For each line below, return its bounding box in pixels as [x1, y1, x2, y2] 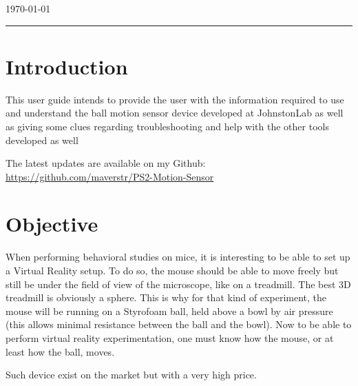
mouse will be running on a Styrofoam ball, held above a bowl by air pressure [6, 303, 333, 318]
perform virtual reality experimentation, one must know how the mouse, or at [6, 330, 334, 345]
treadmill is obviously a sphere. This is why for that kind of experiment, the [6, 290, 327, 305]
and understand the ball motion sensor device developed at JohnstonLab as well [6, 105, 344, 120]
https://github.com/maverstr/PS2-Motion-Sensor [6, 169, 214, 183]
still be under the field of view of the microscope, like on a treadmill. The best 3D [6, 276, 351, 291]
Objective [6, 210, 98, 238]
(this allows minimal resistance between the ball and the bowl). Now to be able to [6, 317, 352, 332]
